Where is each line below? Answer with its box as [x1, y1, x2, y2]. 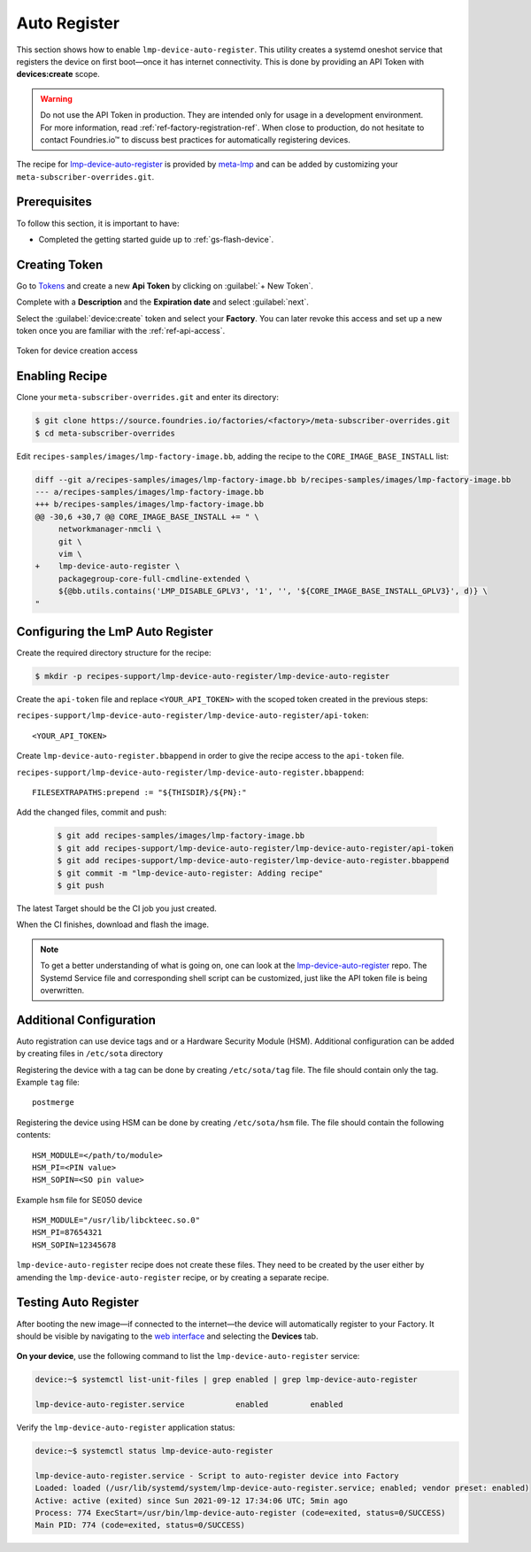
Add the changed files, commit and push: [16, 807, 167, 818]
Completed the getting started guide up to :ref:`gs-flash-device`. [38, 234, 274, 244]
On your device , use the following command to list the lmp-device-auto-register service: [16, 1351, 360, 1362]
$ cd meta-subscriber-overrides [35, 428, 176, 438]
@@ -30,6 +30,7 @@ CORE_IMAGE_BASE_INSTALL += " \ [35, 512, 260, 521]
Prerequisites [16, 195, 92, 210]
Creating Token [16, 257, 104, 272]
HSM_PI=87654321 [32, 1227, 103, 1238]
